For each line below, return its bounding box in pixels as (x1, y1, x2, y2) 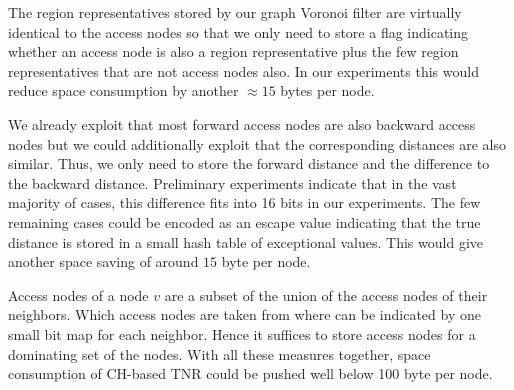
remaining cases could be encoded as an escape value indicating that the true (8, 211, 481, 232)
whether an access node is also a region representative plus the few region (8, 41, 459, 62)
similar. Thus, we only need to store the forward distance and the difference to (8, 153, 490, 174)
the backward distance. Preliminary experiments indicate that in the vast (8, 172, 457, 193)
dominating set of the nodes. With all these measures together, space (8, 343, 431, 364)
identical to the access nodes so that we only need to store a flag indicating (8, 21, 469, 42)
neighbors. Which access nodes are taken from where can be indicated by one (8, 304, 481, 325)
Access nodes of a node (8, 284, 149, 305)
